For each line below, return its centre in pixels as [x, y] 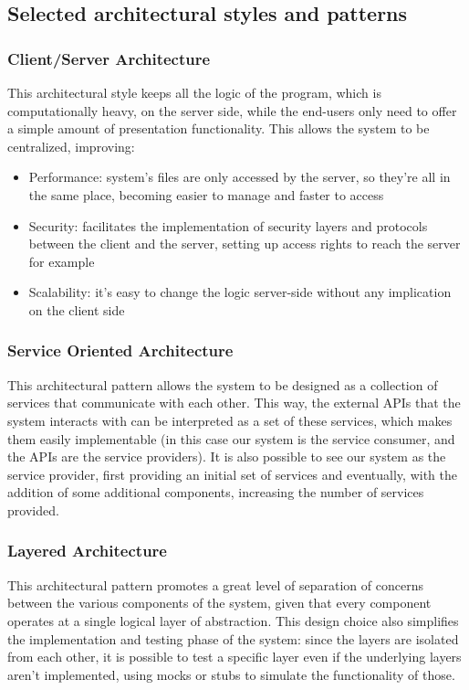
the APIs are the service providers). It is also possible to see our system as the [227, 456]
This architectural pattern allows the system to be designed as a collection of [223, 384]
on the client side [77, 309]
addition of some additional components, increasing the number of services [216, 492]
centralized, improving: [71, 146]
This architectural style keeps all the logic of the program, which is [194, 92]
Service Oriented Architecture [120, 350]
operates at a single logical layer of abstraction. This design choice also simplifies [233, 620]
